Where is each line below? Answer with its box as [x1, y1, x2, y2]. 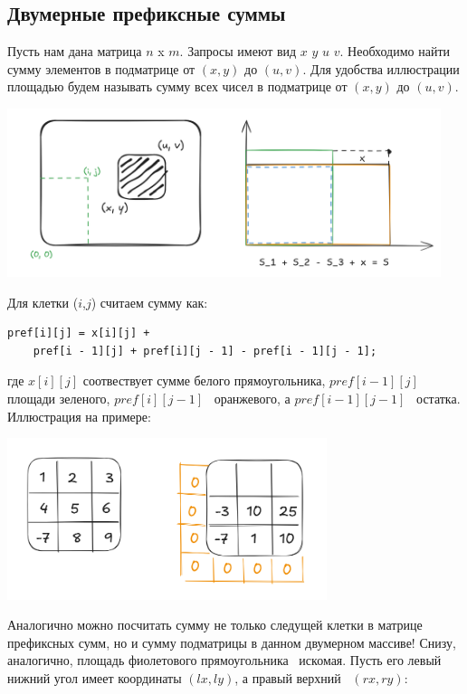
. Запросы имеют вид [179, 42, 297, 61]
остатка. [416, 389, 461, 408]
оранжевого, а [214, 389, 291, 408]
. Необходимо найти [339, 42, 451, 61]
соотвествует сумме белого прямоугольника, [82, 371, 326, 390]
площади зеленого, [7, 389, 110, 408]
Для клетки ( [7, 292, 79, 311]
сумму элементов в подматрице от [7, 59, 195, 78]
